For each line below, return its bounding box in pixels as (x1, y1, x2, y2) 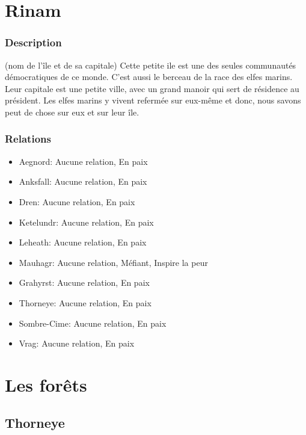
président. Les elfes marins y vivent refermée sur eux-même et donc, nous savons (5, 94, 301, 106)
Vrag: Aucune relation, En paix (19, 337, 135, 350)
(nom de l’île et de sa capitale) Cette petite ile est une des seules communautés (5, 58, 296, 71)
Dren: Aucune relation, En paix (19, 195, 135, 208)
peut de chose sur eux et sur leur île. (5, 105, 139, 118)
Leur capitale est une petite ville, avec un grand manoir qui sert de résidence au (5, 82, 299, 94)
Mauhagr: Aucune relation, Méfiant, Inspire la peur (19, 256, 208, 268)
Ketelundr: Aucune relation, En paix (19, 215, 154, 228)
